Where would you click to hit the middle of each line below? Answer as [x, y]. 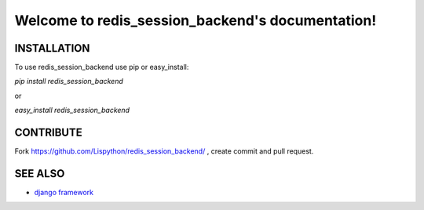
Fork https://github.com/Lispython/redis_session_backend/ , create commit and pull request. [164, 151]
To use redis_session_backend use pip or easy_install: [102, 67]
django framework [64, 193]
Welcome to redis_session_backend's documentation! [196, 20]
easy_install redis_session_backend [72, 110]
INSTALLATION [52, 48]
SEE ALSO [40, 174]
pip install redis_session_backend [69, 81]
